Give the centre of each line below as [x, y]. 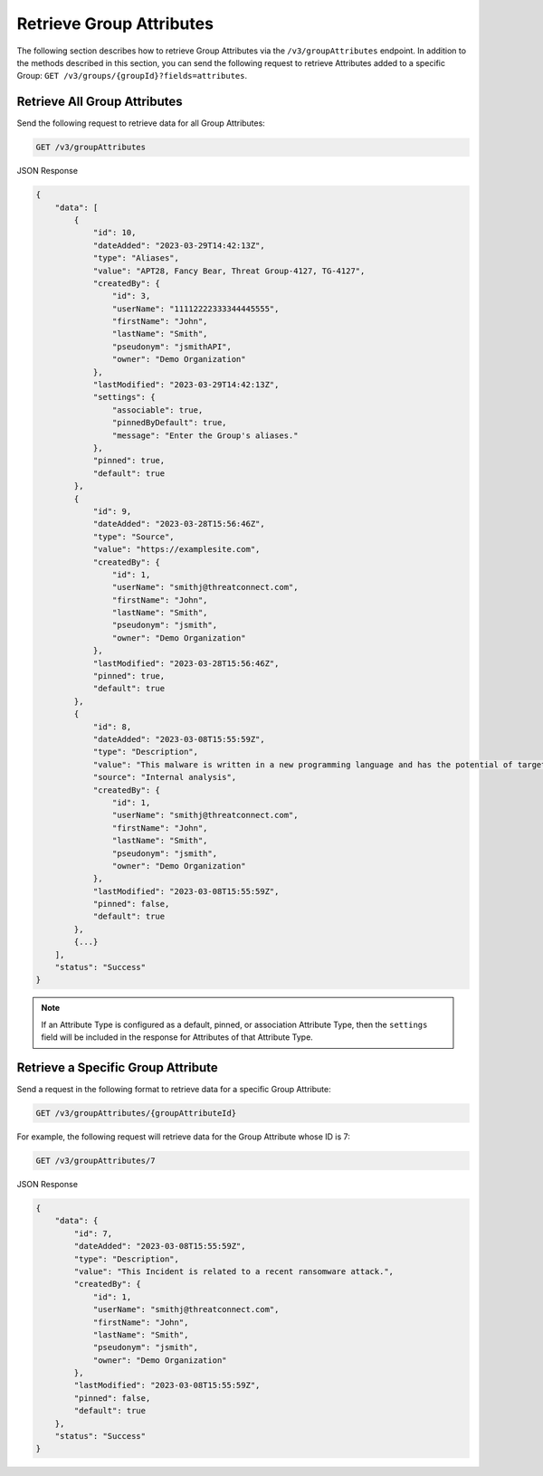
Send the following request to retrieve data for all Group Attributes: [141, 123]
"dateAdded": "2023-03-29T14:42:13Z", [179, 245]
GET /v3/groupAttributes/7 [95, 1161]
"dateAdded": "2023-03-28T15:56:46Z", [179, 524]
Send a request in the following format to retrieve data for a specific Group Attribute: [174, 1090]
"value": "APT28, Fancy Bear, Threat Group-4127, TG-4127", [229, 271]
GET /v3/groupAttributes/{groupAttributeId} [136, 1114]
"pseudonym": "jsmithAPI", [172, 347]
